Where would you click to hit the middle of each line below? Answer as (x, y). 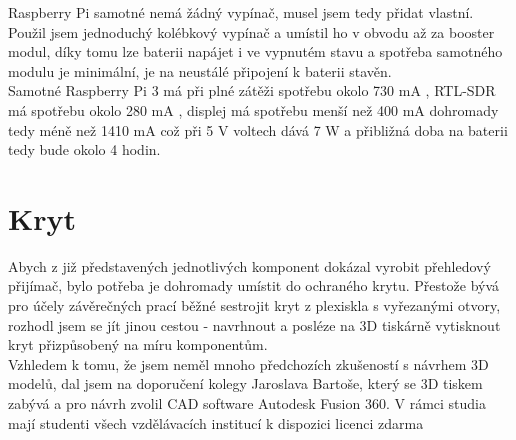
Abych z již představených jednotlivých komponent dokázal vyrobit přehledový (249, 265)
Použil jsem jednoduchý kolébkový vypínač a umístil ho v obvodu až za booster (251, 31)
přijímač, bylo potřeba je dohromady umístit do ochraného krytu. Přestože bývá (254, 285)
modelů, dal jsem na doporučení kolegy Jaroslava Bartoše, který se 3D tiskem (245, 383)
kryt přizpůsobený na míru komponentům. (138, 344)
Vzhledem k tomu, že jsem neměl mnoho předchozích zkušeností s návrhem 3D (248, 363)
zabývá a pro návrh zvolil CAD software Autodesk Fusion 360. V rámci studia (247, 403)
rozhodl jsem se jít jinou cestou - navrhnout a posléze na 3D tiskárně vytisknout (254, 324)
